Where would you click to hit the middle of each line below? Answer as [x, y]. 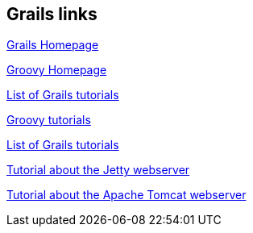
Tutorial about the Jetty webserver [98, 170]
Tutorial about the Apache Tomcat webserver [126, 195]
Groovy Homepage [57, 70]
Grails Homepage [53, 45]
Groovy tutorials [49, 120]
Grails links [52, 14]
